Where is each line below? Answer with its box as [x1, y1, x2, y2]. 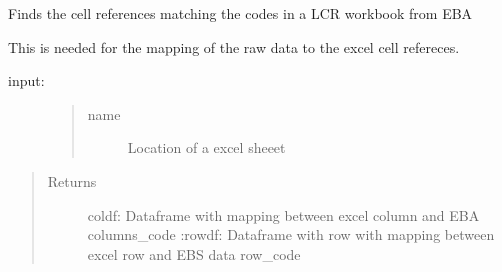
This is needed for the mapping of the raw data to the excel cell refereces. [8, 36, 460, 57]
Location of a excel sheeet [127, 137, 286, 158]
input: [8, 70, 45, 91]
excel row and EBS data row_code [87, 243, 301, 264]
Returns [47, 170, 97, 191]
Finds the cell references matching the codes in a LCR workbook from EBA [8, 3, 473, 23]
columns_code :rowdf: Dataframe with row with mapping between [87, 224, 495, 245]
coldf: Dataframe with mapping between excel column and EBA [87, 204, 480, 225]
